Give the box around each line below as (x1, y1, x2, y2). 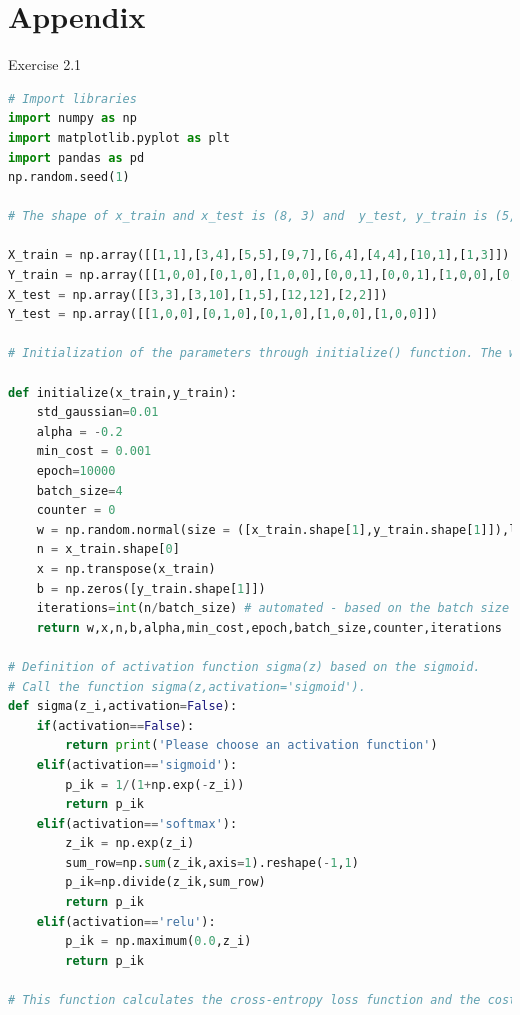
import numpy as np (8, 111, 137, 126)
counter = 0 (36, 503, 116, 518)
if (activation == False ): (36, 718, 195, 733)
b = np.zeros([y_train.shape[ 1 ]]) (36, 581, 266, 596)
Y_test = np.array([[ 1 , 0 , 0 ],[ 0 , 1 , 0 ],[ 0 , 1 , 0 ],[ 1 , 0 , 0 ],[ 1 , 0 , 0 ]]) (8, 307, 438, 322)
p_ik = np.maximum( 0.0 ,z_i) (65, 934, 252, 949)
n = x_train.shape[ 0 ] (36, 542, 180, 557)
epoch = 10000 (36, 464, 116, 478)
